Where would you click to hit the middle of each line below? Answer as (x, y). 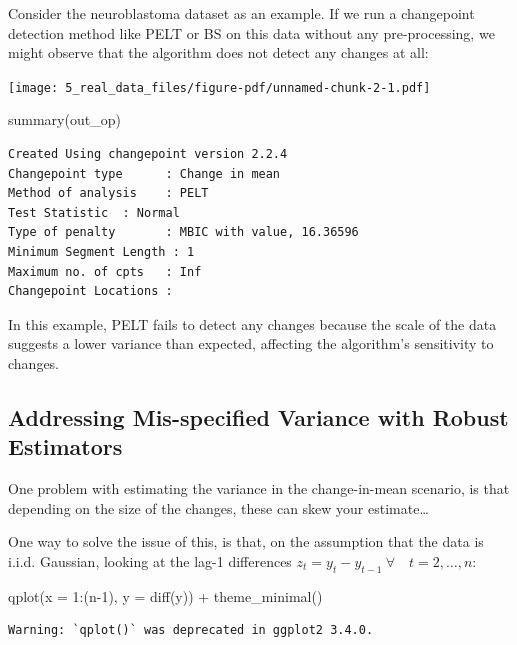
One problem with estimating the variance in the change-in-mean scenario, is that (259, 488)
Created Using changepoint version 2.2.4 (148, 154)
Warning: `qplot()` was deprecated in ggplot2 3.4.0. (191, 630)
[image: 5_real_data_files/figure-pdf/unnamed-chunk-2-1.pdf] (219, 87)
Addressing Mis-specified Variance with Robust (258, 416)
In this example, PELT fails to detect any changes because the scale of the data (252, 323)
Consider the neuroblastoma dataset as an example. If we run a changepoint (241, 13)
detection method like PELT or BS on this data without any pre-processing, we (251, 32)
